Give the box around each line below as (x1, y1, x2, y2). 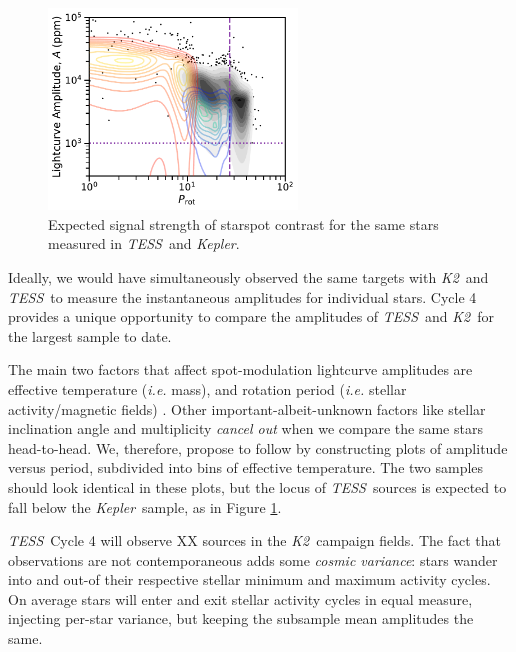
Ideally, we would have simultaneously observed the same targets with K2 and (8, 266, 489, 287)
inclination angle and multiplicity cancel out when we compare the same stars (8, 418, 483, 439)
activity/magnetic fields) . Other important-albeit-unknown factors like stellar (8, 398, 486, 419)
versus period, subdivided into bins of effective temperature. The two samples (8, 457, 484, 478)
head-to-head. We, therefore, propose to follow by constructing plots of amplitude (8, 437, 508, 458)
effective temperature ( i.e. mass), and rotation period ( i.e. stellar (8, 378, 407, 399)
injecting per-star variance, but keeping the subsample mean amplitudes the (8, 608, 474, 629)
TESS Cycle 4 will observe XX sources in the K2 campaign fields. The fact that (8, 530, 501, 551)
